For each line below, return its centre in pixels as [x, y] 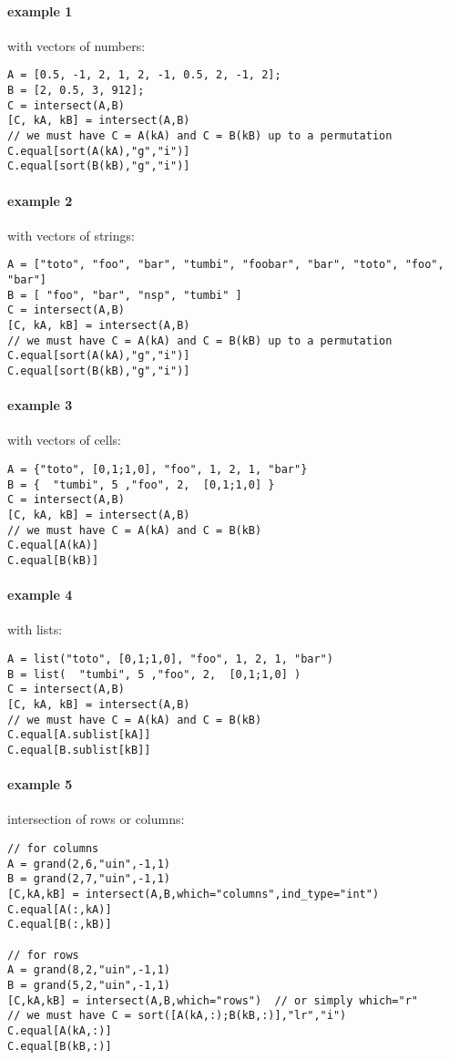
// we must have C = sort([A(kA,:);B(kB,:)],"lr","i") [177, 1016]
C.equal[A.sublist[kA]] [79, 735]
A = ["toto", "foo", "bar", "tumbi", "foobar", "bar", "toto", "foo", [226, 265]
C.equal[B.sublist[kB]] [79, 750]
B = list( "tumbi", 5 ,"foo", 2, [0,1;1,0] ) [154, 674]
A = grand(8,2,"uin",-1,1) [89, 970]
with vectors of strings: [71, 235]
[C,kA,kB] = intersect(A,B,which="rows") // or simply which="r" [213, 1000]
